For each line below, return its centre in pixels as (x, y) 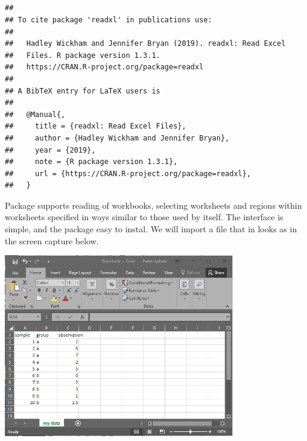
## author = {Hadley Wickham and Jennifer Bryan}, (117, 138)
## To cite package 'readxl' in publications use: (109, 20)
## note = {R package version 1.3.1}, (91, 162)
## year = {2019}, (50, 150)
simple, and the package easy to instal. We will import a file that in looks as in (151, 229)
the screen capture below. (52, 240)
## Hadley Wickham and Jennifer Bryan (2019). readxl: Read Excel (145, 44)
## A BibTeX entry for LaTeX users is (83, 91)
